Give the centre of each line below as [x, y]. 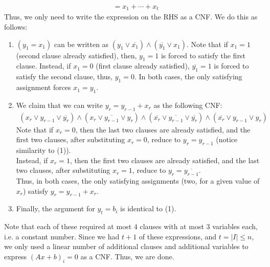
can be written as [81, 44]
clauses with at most [172, 226]
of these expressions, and [178, 236]
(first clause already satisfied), [143, 66]
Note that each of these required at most [68, 226]
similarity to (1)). [43, 150]
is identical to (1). [148, 208]
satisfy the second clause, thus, [64, 76]
